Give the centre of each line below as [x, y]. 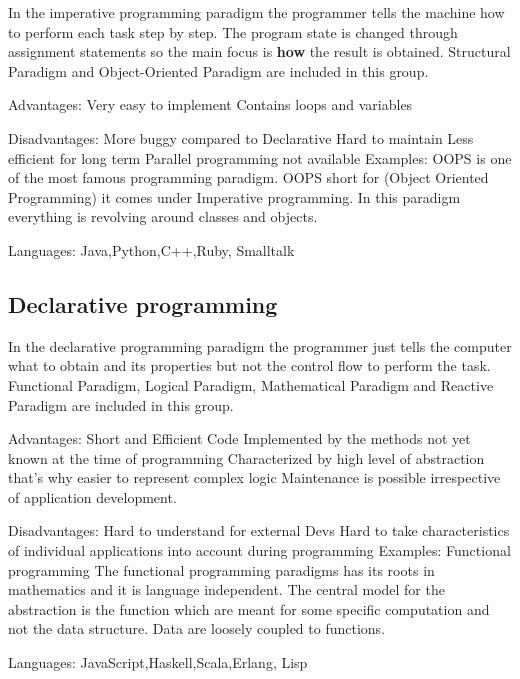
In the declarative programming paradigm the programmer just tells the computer [260, 345]
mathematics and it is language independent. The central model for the [226, 589]
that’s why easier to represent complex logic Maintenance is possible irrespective [254, 477]
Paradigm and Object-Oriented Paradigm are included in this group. [218, 70]
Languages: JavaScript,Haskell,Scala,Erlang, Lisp [158, 662]
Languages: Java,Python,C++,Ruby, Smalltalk [151, 249]
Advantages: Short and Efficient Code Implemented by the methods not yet [239, 438]
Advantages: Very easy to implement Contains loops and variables [210, 104]
